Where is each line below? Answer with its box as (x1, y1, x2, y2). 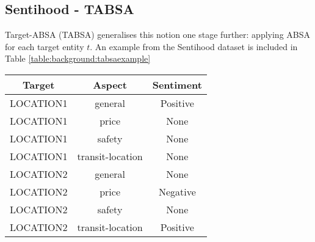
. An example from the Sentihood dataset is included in (90, 40, 298, 53)
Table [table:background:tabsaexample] (5, 52, 151, 65)
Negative (158, 184, 196, 199)
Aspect (93, 77, 127, 92)
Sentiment (152, 77, 202, 92)
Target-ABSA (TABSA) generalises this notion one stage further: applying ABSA (5, 28, 311, 41)
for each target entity (5, 40, 84, 53)
